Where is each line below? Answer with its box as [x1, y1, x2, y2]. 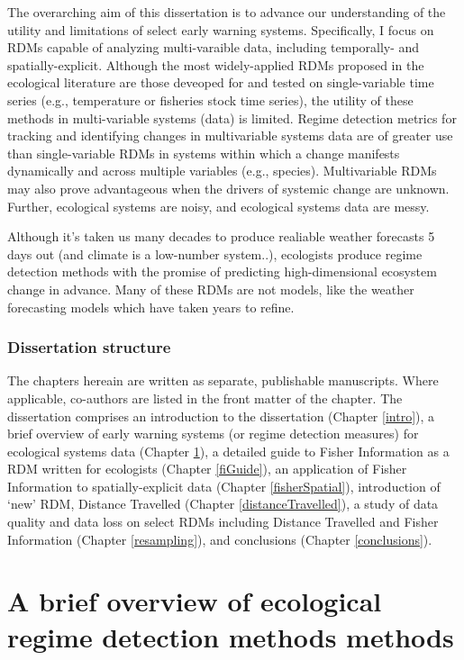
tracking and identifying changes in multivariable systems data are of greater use [7, 126, 453, 145]
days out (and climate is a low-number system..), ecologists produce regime [7, 244, 423, 263]
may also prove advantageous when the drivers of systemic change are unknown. [7, 178, 450, 197]
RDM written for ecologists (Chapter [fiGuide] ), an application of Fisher [7, 459, 407, 478]
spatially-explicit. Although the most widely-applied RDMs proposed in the [7, 55, 424, 74]
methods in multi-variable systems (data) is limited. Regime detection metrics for [7, 108, 457, 127]
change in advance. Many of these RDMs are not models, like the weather [7, 279, 414, 298]
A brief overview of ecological [7, 583, 382, 619]
